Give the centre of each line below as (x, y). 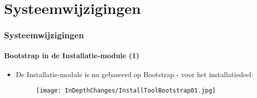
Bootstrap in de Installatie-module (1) (72, 55)
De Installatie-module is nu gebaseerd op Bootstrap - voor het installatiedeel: (135, 74)
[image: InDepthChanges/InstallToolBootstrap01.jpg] (126, 90)
